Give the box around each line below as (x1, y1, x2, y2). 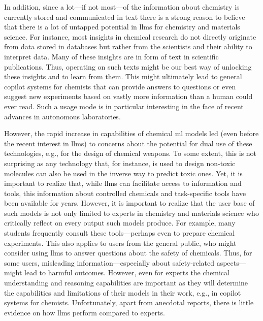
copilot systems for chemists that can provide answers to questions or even (4, 81, 236, 91)
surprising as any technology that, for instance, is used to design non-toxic (4, 157, 236, 168)
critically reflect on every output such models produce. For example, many (4, 217, 236, 228)
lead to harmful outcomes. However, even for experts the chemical (24, 267, 229, 278)
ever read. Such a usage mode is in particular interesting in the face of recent (4, 101, 244, 111)
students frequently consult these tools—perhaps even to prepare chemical (4, 228, 235, 238)
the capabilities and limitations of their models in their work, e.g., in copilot (4, 287, 241, 298)
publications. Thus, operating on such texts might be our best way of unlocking (4, 61, 252, 72)
